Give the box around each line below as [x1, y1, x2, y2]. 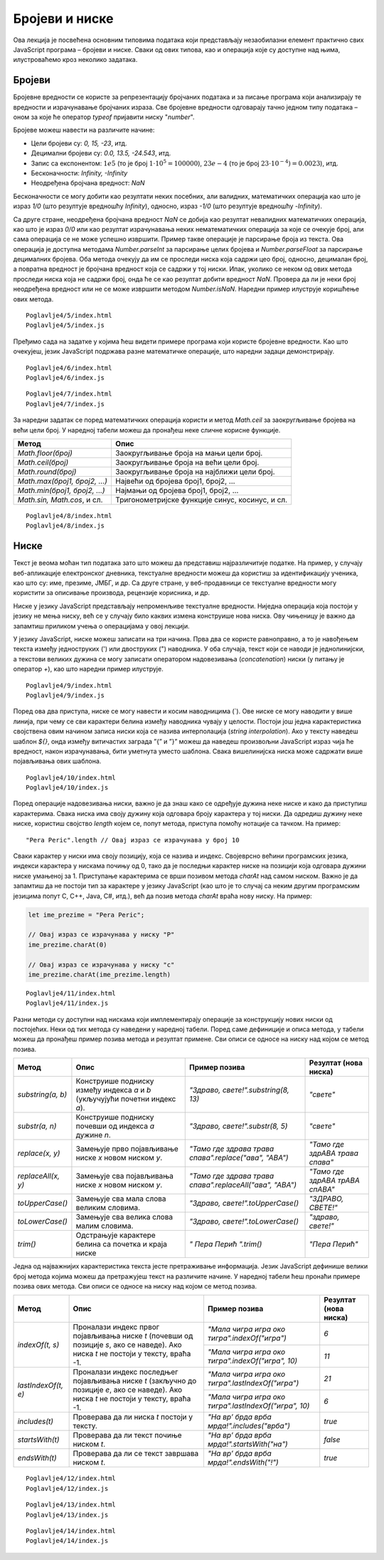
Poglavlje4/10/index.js [26, 784, 109, 792]
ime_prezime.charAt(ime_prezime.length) [28, 970, 171, 978]
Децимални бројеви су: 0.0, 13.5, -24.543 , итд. [31, 149, 171, 157]
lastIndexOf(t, [17, 1380, 64, 1390]
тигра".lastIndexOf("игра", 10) [207, 1400, 310, 1410]
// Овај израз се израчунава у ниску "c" [28, 961, 175, 968]
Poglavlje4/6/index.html [26, 363, 112, 372]
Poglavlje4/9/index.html [26, 681, 112, 689]
